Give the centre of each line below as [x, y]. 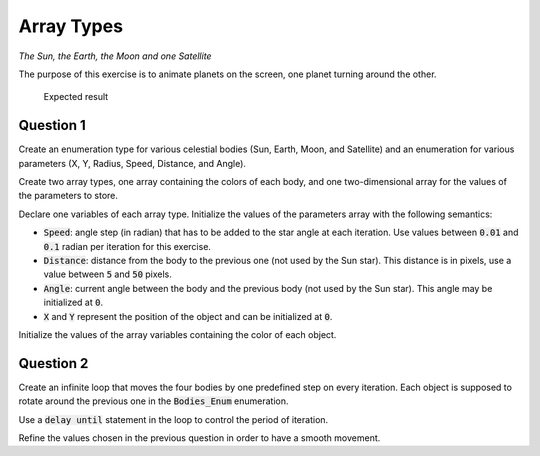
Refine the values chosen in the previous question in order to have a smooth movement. [199, 438]
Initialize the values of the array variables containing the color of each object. [177, 334]
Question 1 [52, 125]
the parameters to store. [68, 196]
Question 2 [53, 363]
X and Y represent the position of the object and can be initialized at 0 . [188, 316]
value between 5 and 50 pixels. [107, 274]
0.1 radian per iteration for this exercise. [127, 246]
